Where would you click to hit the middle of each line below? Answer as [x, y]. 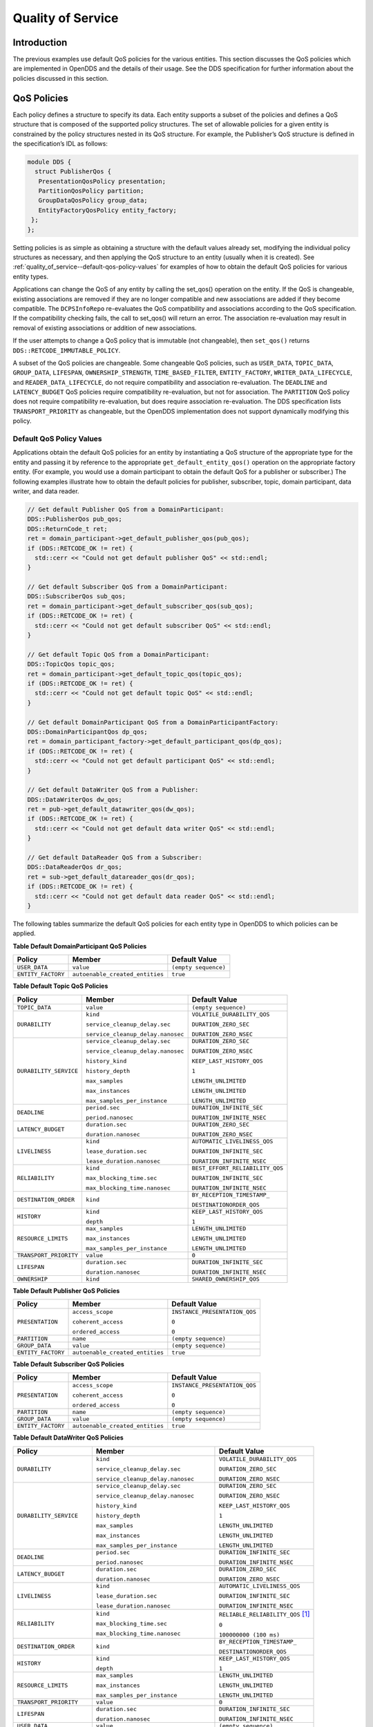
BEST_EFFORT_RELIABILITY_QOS [237, 1168]
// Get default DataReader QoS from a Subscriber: [115, 858]
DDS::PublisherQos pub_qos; [75, 519]
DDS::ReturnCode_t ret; [68, 529]
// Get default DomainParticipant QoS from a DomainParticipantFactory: [153, 722]
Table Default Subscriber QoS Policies [68, 1364]
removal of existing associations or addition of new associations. [105, 327]
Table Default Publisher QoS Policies [66, 1290]
